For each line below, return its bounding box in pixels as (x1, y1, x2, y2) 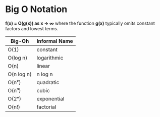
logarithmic (36, 54, 64, 61)
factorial (36, 103, 57, 110)
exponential (36, 95, 65, 102)
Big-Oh (10, 37, 29, 44)
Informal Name (36, 37, 73, 44)
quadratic (36, 79, 60, 86)
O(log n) (8, 54, 28, 61)
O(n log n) (8, 71, 32, 78)
